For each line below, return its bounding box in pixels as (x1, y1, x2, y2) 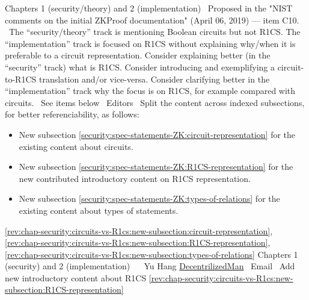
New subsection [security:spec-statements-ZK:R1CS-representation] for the (19, 160, 293, 173)
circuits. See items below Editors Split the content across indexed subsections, (5, 96, 305, 108)
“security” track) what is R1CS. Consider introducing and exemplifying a (5, 60, 275, 73)
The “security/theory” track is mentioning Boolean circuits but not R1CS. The (8, 25, 301, 38)
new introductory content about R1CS (5, 271, 147, 284)
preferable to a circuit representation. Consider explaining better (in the (5, 49, 271, 61)
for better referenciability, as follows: (5, 108, 139, 120)
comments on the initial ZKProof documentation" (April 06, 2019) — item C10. (5, 13, 299, 26)
